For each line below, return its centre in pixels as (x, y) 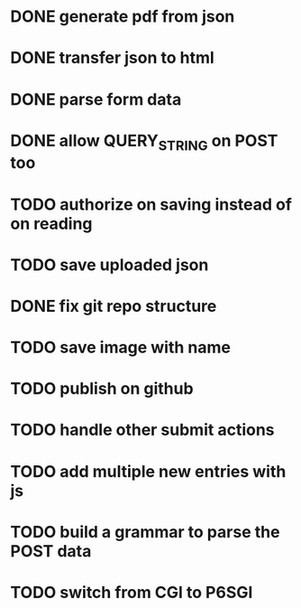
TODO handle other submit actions (142, 430)
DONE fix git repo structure (114, 306)
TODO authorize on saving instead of (151, 204)
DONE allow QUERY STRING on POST (144, 142)
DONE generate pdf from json (123, 17)
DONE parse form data (96, 99)
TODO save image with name (120, 347)
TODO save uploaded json (109, 265)
